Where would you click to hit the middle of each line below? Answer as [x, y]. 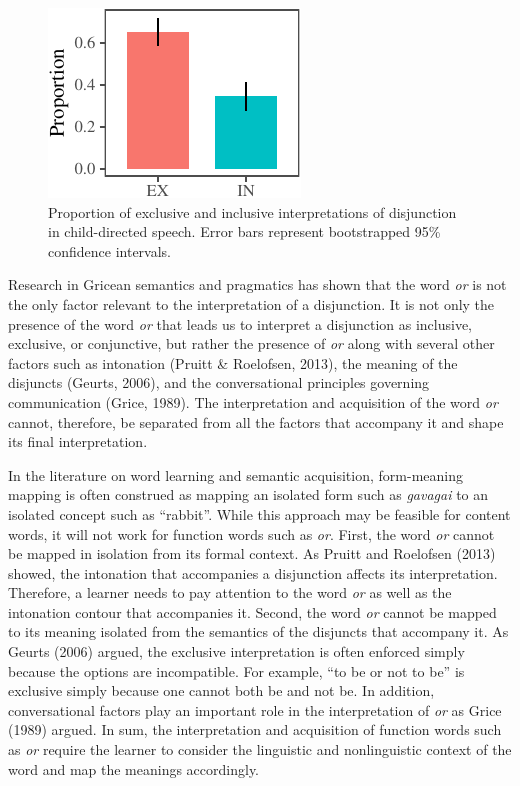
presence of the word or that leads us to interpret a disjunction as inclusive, [240, 323]
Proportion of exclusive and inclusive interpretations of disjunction [252, 211]
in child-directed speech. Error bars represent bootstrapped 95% [244, 231]
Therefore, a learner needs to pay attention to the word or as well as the [230, 592]
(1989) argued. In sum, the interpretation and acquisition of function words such [255, 729]
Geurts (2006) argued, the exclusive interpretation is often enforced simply [236, 651]
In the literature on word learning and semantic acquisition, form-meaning [235, 474]
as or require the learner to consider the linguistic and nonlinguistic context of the [260, 749]
